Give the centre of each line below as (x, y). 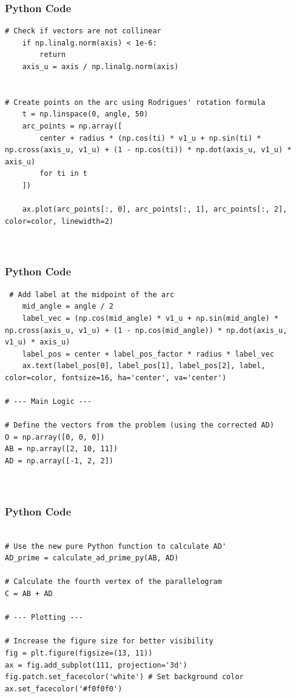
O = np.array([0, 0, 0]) (55, 437)
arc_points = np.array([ (72, 126)
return (53, 55)
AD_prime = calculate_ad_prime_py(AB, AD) (92, 558)
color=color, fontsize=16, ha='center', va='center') (116, 378)
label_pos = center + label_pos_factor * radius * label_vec (148, 354)
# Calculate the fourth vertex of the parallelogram (113, 582)
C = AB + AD (29, 594)
